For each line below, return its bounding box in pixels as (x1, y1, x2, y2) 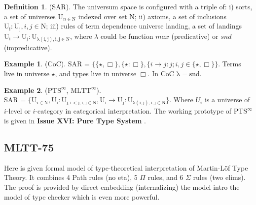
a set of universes (4, 11, 56, 21)
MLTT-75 (4, 139, 54, 154)
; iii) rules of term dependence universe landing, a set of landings (46, 21, 242, 31)
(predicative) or (171, 30, 219, 41)
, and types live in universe (55, 68, 137, 79)
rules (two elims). (193, 172, 246, 182)
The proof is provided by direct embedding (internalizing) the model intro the (4, 181, 240, 192)
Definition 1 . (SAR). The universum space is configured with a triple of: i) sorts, (4, 1, 253, 11)
